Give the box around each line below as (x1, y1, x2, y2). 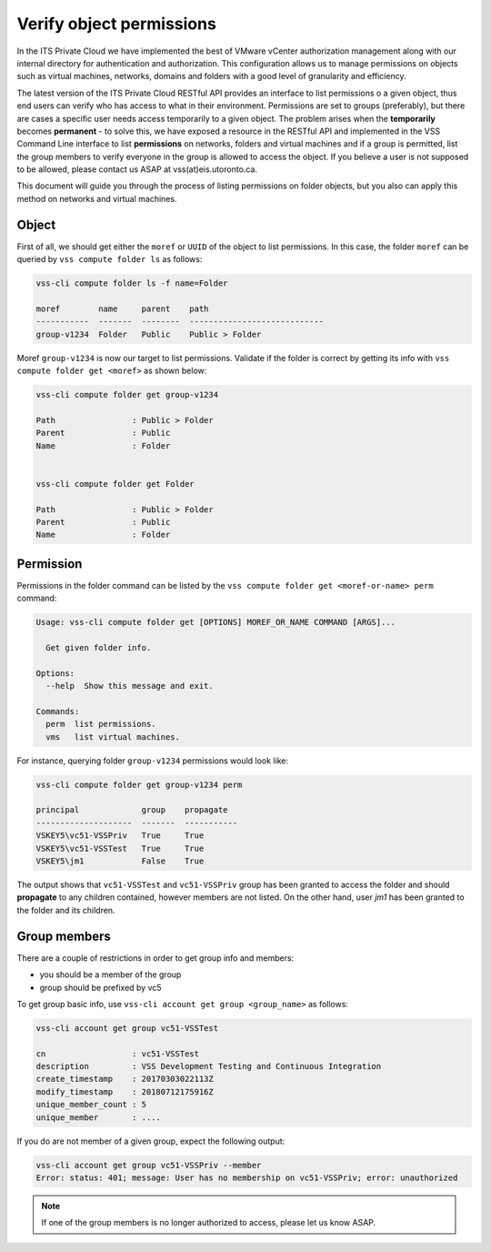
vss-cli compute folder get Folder (35, 479, 195, 489)
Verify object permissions (16, 14, 217, 34)
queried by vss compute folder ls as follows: (16, 254, 203, 265)
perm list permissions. (45, 719, 156, 730)
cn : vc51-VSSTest (35, 1048, 200, 1059)
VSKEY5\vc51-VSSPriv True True (35, 831, 205, 841)
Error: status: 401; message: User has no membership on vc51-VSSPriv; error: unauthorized (35, 1172, 458, 1183)
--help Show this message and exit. (45, 681, 214, 692)
